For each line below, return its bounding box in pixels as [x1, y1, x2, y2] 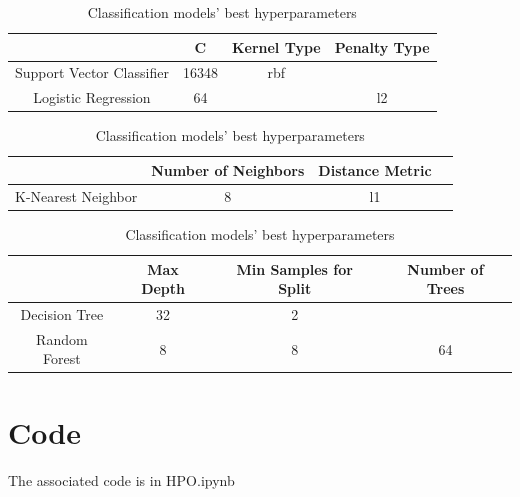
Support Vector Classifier [15, 62, 169, 83]
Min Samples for [236, 258, 353, 279]
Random [36, 328, 88, 349]
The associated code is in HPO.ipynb [8, 469, 235, 490]
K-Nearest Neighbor [15, 185, 138, 206]
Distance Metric [318, 159, 432, 180]
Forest [43, 348, 81, 369]
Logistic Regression [33, 87, 151, 108]
